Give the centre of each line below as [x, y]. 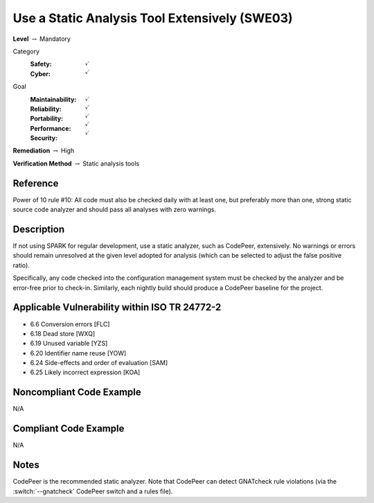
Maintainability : [53, 99]
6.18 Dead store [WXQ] [63, 333]
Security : [44, 138]
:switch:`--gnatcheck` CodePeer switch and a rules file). [93, 491]
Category [26, 51]
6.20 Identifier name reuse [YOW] [78, 353]
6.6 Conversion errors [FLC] [70, 324]
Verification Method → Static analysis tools [76, 164]
